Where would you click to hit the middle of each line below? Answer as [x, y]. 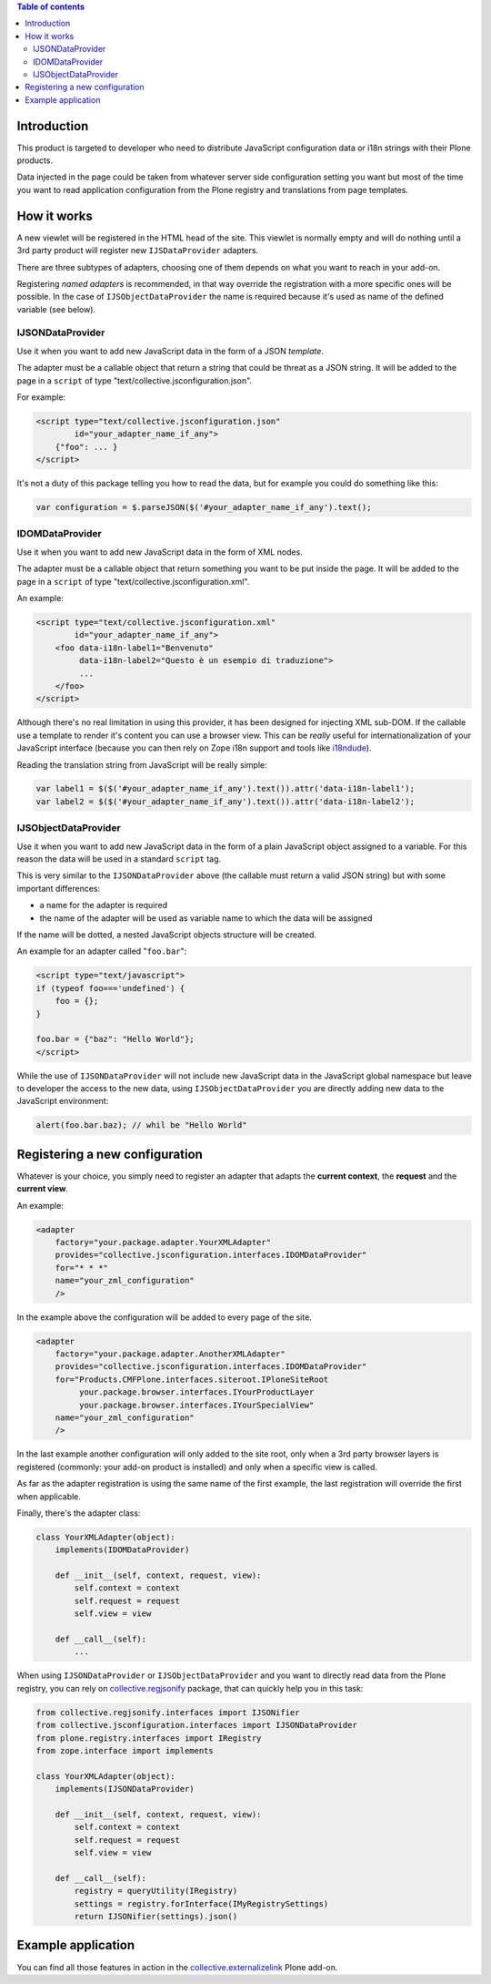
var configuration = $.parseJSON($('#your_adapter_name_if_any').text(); [204, 507]
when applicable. [49, 1496]
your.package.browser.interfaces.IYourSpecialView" [196, 1405]
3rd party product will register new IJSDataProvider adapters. [138, 251]
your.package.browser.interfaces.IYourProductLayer [196, 1392]
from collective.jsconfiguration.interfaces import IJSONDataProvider [197, 1725]
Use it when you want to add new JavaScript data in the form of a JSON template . [170, 351]
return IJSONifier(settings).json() [156, 1916]
